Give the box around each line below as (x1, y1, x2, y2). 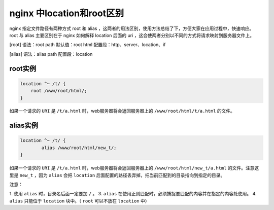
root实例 (9, 64, 37, 73)
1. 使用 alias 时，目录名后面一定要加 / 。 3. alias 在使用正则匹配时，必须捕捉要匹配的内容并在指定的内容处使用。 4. (9, 191, 257, 197)
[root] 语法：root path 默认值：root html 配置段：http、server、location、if (9, 42, 166, 48)
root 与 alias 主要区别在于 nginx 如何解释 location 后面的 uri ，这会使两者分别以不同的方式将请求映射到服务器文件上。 (9, 32, 255, 38)
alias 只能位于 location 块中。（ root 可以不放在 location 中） (9, 198, 150, 204)
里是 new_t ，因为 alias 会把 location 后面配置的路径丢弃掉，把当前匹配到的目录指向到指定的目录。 (9, 172, 225, 178)
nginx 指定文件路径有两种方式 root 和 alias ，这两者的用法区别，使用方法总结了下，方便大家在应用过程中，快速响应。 (9, 25, 254, 31)
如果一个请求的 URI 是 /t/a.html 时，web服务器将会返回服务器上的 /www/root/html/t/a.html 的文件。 (9, 108, 235, 114)
